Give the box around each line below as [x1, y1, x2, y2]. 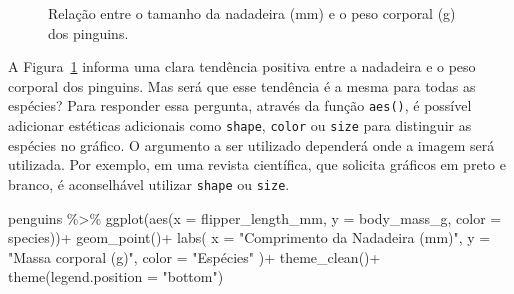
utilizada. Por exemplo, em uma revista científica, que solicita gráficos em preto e [8, 154, 506, 175]
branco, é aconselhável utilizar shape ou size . [8, 173, 290, 194]
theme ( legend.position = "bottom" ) [8, 266, 224, 287]
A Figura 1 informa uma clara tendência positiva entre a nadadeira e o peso [8, 56, 476, 77]
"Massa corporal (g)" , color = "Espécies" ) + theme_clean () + [8, 246, 381, 267]
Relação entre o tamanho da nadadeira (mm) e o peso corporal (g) [48, 3, 456, 23]
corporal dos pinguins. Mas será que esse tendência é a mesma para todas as [8, 75, 476, 96]
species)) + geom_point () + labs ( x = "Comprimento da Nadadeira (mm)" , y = [8, 227, 491, 248]
